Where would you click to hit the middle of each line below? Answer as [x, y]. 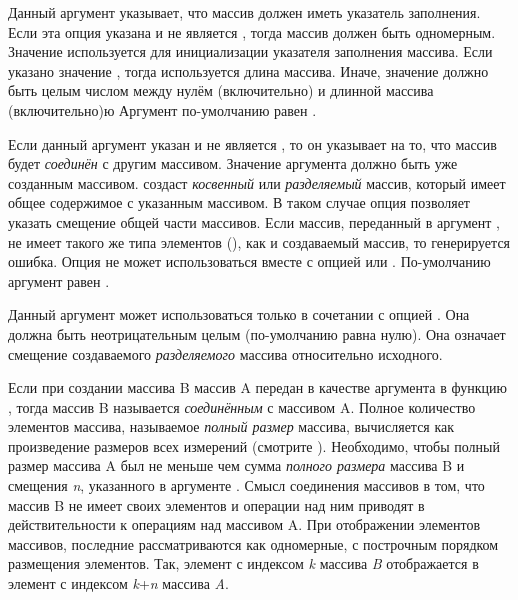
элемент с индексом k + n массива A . [118, 583]
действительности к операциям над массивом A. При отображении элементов [244, 524]
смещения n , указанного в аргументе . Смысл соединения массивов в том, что [246, 485]
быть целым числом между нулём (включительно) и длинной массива [221, 90]
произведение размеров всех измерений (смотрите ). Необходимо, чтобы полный [254, 445]
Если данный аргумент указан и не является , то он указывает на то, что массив [252, 143]
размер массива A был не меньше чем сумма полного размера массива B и [236, 465]
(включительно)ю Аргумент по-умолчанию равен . [162, 109]
